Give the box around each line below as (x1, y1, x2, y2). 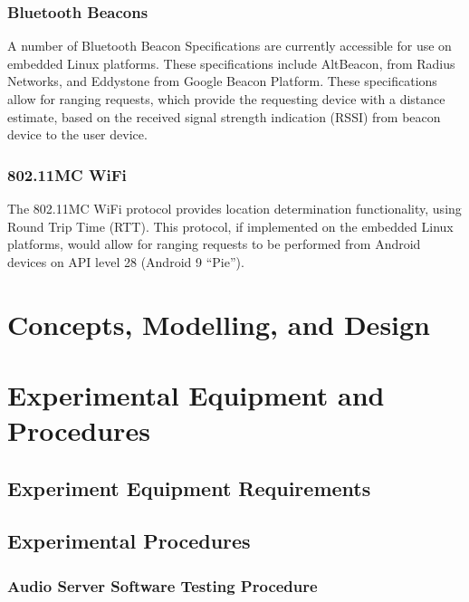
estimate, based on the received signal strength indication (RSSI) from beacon (7, 107, 441, 126)
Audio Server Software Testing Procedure (7, 574, 318, 597)
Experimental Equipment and (7, 376, 385, 413)
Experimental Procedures (7, 527, 251, 555)
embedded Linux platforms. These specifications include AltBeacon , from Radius (7, 53, 455, 72)
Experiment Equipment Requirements (7, 473, 371, 502)
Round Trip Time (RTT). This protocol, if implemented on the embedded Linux (7, 216, 454, 235)
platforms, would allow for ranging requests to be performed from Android (7, 234, 421, 253)
